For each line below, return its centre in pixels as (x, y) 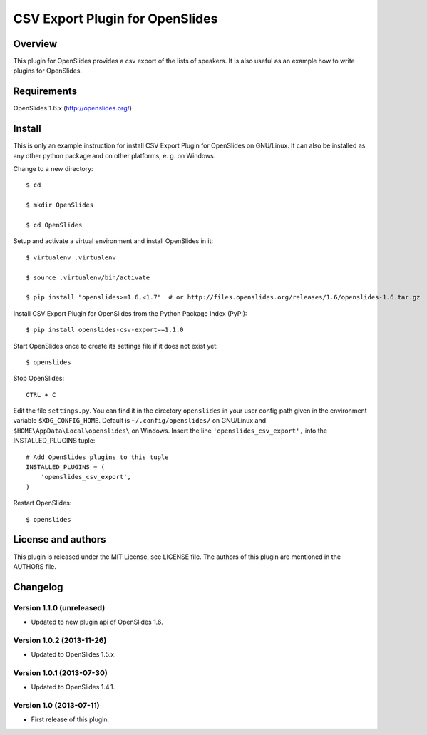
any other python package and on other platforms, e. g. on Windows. (114, 155)
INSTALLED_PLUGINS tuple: (54, 441)
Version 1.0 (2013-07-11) (56, 706)
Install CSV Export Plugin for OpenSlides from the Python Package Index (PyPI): (130, 313)
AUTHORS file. (35, 566)
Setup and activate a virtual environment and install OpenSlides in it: (113, 241)
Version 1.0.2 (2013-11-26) (60, 640)
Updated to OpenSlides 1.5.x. (74, 654)
